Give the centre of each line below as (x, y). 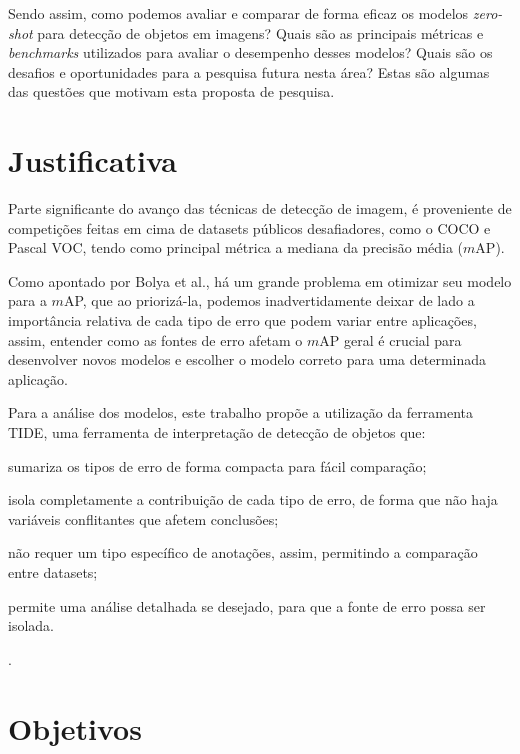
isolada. (31, 625)
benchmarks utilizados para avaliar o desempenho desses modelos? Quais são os (250, 52)
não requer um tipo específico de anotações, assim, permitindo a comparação (243, 552)
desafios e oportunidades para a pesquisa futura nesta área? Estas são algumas (249, 71)
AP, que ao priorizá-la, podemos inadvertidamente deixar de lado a (269, 300)
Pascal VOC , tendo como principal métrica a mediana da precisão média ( (236, 247)
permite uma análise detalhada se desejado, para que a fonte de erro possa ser (247, 605)
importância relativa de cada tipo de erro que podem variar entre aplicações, (242, 320)
